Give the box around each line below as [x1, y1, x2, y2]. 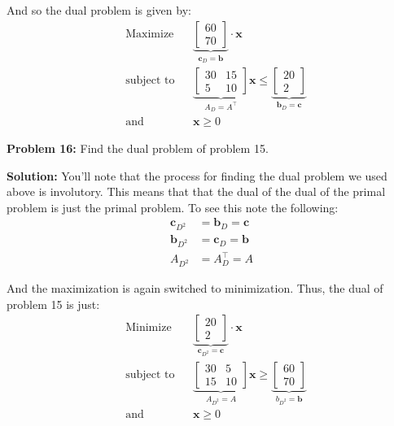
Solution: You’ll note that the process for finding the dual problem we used [7, 167, 387, 184]
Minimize [125, 322, 172, 334]
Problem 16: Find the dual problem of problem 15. [7, 139, 269, 156]
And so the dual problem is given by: [7, 2, 191, 18]
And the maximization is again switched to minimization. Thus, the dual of [7, 280, 383, 297]
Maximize [125, 28, 174, 40]
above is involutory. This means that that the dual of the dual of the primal [7, 183, 386, 200]
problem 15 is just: [7, 295, 100, 312]
